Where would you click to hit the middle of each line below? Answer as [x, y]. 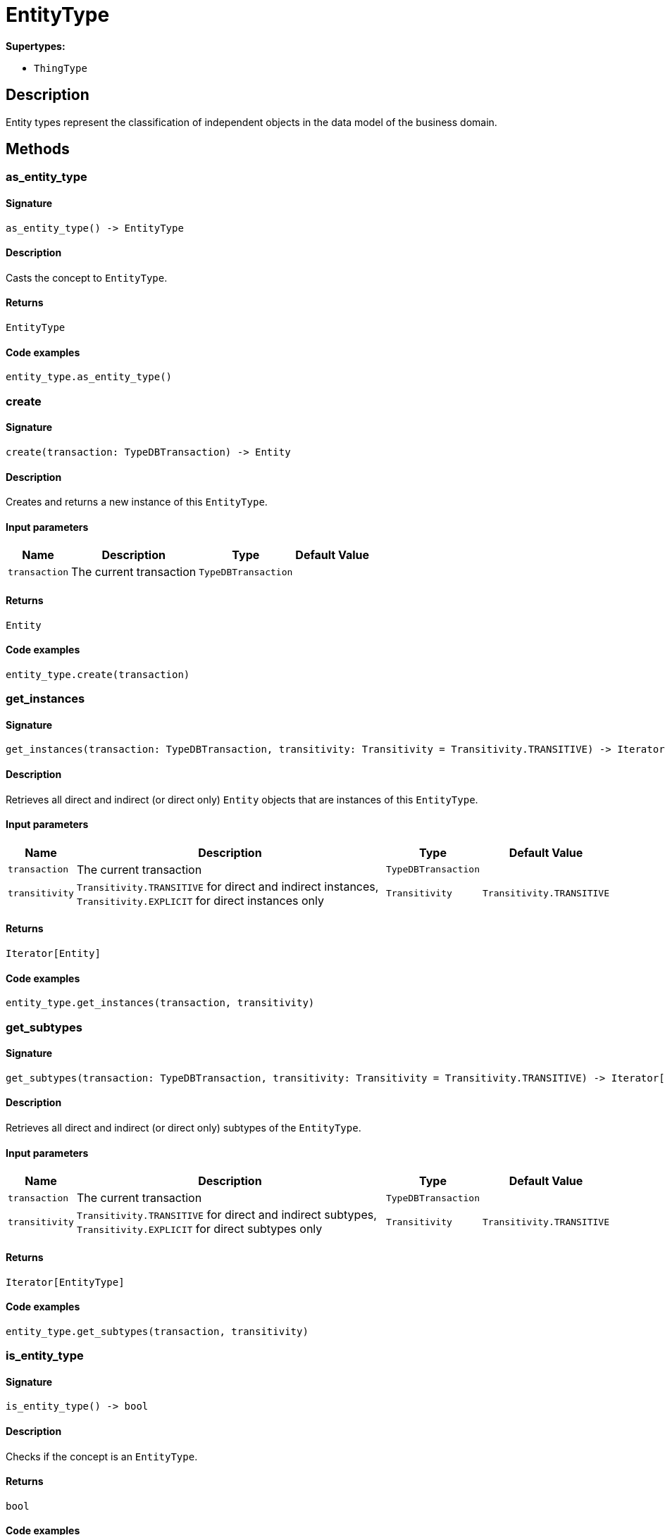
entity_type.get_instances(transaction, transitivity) [160, 1003]
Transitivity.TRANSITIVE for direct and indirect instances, [228, 886]
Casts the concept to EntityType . [87, 277]
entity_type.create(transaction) [98, 674]
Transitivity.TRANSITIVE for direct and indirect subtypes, [226, 1215]
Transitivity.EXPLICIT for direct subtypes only [199, 1229]
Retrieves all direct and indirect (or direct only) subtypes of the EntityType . [184, 1128]
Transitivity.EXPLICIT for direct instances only [200, 900]
